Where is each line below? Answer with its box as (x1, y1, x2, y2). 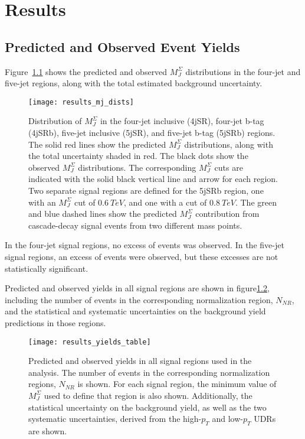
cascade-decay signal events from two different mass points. (28, 219, 242, 231)
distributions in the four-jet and (185, 65, 301, 77)
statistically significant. (5, 262, 88, 274)
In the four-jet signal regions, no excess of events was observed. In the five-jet (5, 239, 284, 251)
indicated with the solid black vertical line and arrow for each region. (28, 173, 278, 185)
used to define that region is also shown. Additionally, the (44, 389, 252, 401)
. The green (235, 196, 277, 208)
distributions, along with (184, 138, 273, 150)
